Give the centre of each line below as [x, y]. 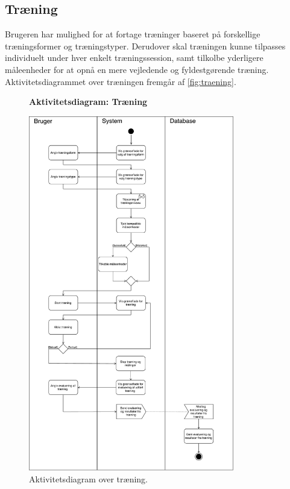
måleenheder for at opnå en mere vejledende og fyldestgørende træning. [137, 69]
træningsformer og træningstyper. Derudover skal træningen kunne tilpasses [145, 46]
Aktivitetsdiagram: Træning [88, 102]
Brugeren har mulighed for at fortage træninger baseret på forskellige [133, 34]
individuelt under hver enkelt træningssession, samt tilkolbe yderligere [134, 58]
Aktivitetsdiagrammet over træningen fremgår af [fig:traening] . [121, 81]
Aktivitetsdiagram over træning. [88, 479]
